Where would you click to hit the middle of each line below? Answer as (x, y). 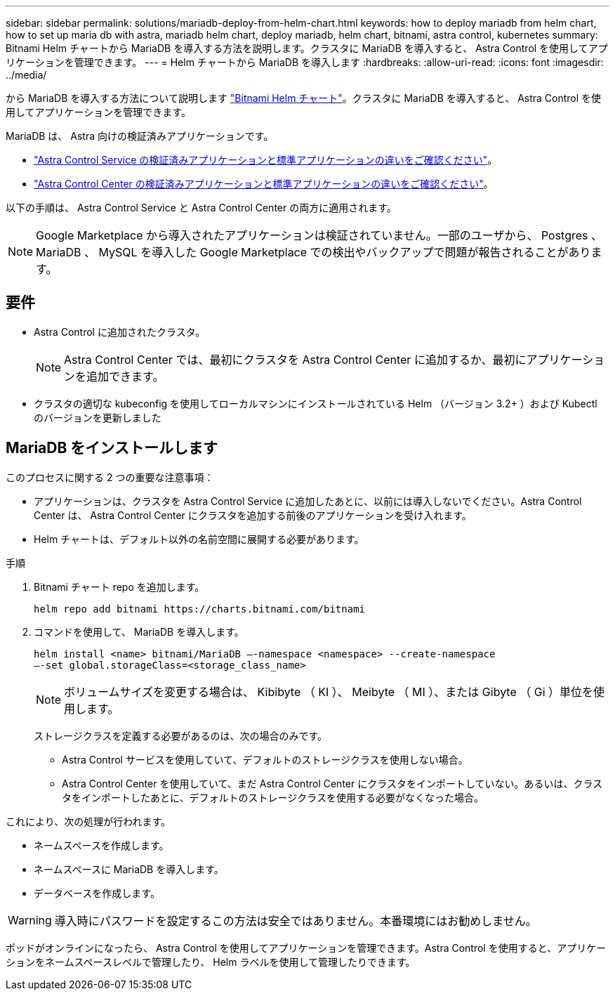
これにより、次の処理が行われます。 (88, 821)
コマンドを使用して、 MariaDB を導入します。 (139, 631)
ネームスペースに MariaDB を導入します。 (129, 869)
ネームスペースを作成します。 (101, 845)
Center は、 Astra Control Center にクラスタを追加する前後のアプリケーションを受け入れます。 (253, 515)
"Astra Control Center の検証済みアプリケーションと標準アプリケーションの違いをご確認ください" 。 (264, 184)
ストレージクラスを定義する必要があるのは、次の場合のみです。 (181, 735)
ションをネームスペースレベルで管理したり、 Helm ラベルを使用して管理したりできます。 (211, 962)
